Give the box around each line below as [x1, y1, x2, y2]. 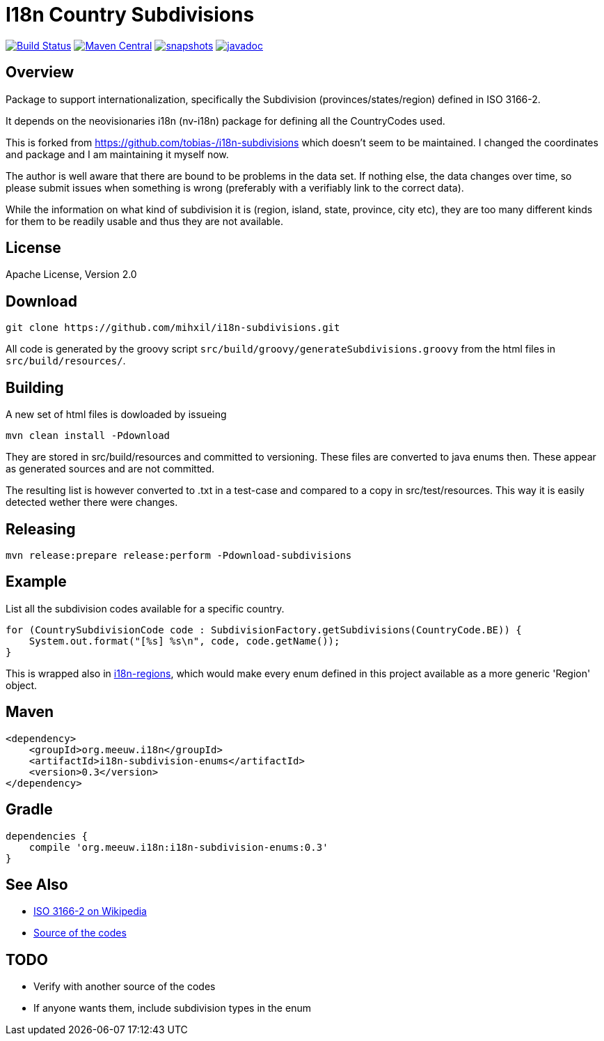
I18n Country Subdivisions [6, 3, 255, 26]
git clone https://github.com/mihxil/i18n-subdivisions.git [6, 322, 340, 334]
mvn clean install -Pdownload [6, 430, 170, 442]
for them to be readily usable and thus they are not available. [6, 215, 284, 227]
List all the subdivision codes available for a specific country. [6, 602, 285, 615]
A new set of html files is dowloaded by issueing [6, 408, 227, 421]
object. [6, 679, 38, 691]
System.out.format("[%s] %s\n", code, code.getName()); [29, 635, 340, 647]
